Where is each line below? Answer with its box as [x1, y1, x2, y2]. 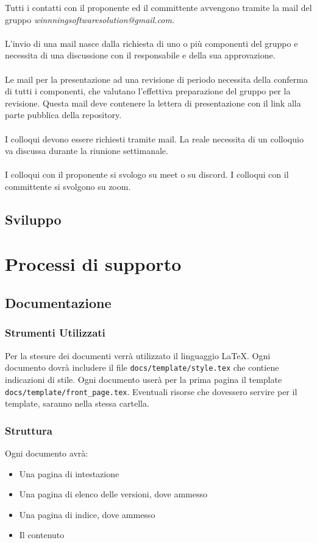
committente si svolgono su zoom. [5, 180, 131, 192]
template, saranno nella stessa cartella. [5, 397, 149, 410]
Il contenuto [19, 528, 65, 541]
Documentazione [5, 293, 112, 312]
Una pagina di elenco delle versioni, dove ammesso [19, 488, 208, 500]
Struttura [5, 422, 52, 438]
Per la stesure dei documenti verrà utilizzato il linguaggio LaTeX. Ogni [5, 349, 271, 362]
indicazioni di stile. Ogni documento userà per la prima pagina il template [5, 373, 282, 385]
